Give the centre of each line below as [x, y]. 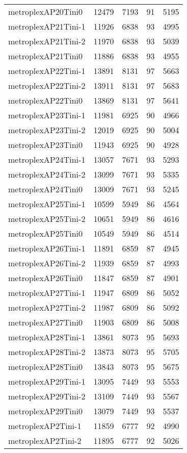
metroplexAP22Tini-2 [47, 85]
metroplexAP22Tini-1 [47, 71]
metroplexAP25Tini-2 [47, 219]
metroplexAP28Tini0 [46, 367]
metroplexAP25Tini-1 [47, 204]
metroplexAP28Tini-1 [47, 337]
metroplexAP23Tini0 [46, 145]
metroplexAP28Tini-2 [47, 352]
